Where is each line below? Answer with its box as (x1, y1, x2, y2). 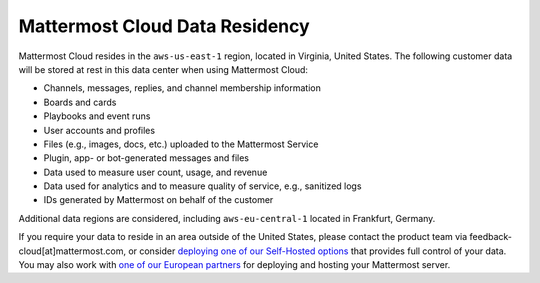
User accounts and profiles (43, 124, 155, 136)
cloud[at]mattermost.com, (18, 245, 127, 257)
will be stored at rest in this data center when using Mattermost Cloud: (18, 63, 309, 75)
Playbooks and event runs (43, 110, 151, 122)
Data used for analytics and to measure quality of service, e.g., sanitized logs (43, 180, 362, 192)
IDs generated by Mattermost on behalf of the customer (43, 194, 274, 206)
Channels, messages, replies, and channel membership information (43, 82, 322, 94)
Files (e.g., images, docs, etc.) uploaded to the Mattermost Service (43, 138, 319, 150)
